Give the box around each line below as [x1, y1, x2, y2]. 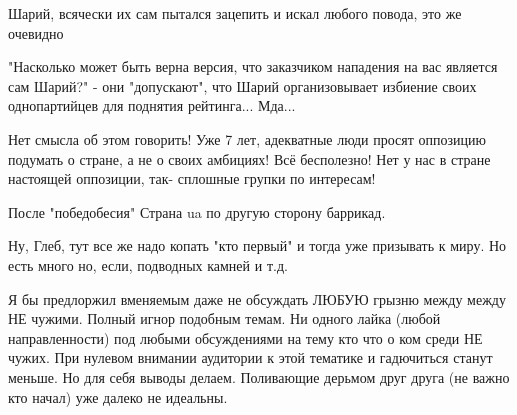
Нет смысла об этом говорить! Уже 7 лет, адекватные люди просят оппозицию [8, 128, 486, 149]
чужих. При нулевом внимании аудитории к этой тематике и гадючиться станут [8, 347, 493, 368]
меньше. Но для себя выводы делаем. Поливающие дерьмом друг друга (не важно [8, 366, 510, 387]
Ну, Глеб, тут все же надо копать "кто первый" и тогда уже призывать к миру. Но [8, 235, 507, 256]
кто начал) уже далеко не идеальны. [8, 386, 228, 407]
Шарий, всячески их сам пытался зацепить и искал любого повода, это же [8, 3, 462, 23]
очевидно [8, 22, 64, 43]
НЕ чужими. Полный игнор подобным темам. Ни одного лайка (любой [8, 308, 441, 329]
